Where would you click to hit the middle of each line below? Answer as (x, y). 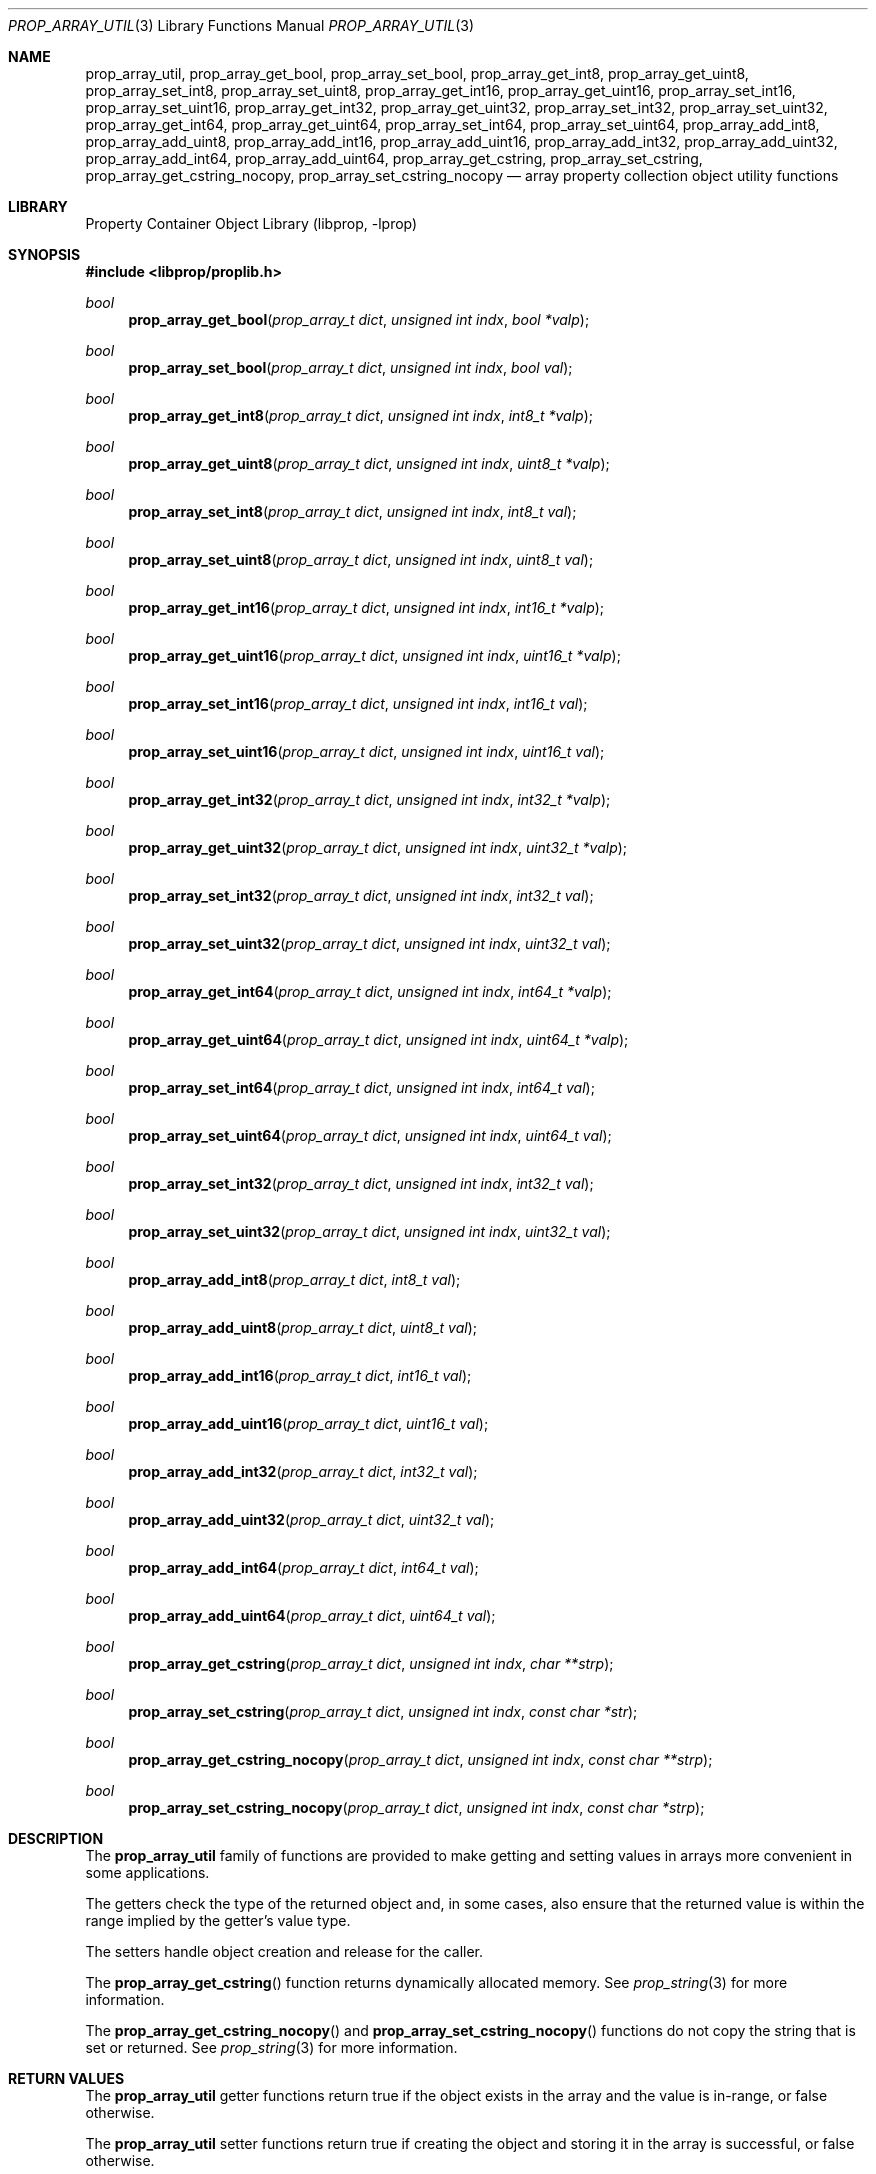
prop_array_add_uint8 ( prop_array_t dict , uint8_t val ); (303, 1327)
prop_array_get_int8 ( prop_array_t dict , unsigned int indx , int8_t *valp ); (360, 415)
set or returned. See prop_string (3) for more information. (271, 2047)
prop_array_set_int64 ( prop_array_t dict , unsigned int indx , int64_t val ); (361, 1087)
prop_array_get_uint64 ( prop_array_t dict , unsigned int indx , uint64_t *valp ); (378, 1039)
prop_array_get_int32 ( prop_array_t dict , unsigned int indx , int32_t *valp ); (369, 799)
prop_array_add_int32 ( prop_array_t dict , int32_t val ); (303, 1471)
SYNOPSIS (44, 254)
